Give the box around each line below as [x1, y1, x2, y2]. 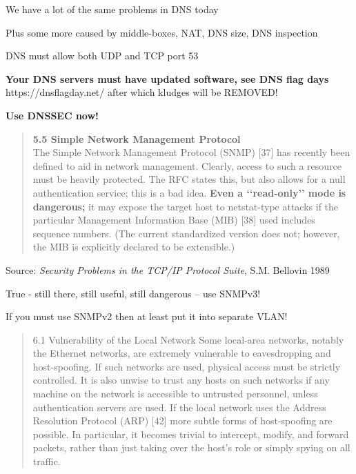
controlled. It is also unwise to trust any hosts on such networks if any [32, 373, 330, 387]
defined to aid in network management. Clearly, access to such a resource [32, 158, 342, 172]
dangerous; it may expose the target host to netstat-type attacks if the [32, 199, 339, 213]
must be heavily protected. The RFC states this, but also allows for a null [32, 172, 346, 186]
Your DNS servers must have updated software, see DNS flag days [6, 71, 329, 86]
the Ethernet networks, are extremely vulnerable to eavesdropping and [32, 346, 331, 360]
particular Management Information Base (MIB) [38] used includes [32, 213, 315, 227]
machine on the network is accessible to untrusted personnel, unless [32, 386, 318, 401]
